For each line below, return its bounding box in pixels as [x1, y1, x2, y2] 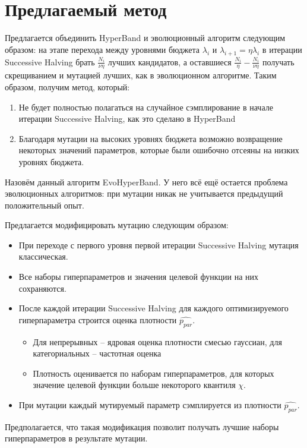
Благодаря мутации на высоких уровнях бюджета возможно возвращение [18, 132, 283, 144]
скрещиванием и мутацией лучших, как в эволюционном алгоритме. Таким [5, 69, 277, 81]
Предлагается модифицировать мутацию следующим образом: [5, 219, 229, 231]
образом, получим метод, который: [5, 80, 130, 93]
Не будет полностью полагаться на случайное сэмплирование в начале [18, 100, 273, 113]
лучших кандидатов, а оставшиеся [107, 55, 232, 68]
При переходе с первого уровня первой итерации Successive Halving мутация [18, 238, 299, 251]
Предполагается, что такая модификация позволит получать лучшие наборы [5, 420, 279, 433]
